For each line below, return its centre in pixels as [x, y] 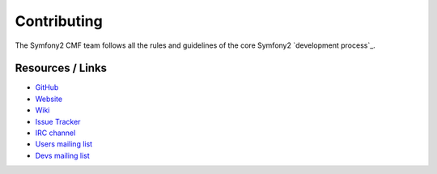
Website [49, 99]
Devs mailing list [63, 155]
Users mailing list [64, 144]
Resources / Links [61, 68]
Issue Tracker [58, 121]
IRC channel [55, 133]
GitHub [47, 87]
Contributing [59, 21]
